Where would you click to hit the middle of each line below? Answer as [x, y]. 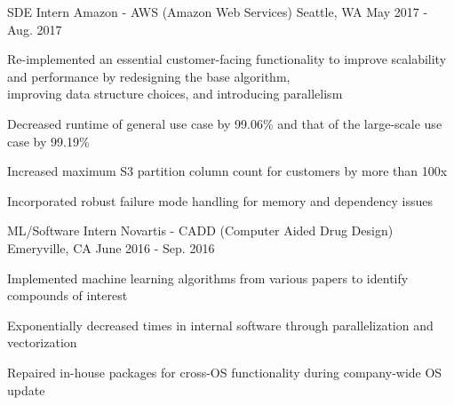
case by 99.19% [48, 141]
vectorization [42, 342]
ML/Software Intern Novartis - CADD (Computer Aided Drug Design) [200, 230]
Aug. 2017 [35, 29]
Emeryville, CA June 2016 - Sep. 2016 [111, 247]
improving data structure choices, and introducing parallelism [175, 94]
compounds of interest [68, 295]
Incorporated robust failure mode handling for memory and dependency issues [220, 200]
